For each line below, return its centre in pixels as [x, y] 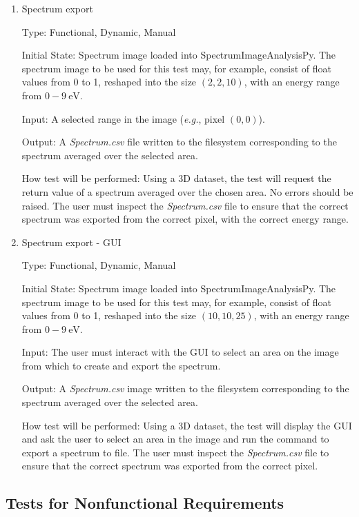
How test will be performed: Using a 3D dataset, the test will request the [176, 178]
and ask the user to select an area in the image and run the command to [175, 439]
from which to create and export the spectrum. [121, 365]
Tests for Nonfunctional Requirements [145, 503]
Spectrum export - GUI [71, 242]
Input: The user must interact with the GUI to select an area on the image [180, 352]
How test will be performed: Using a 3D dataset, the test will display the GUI [187, 425]
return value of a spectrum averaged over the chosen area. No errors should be [187, 191]
